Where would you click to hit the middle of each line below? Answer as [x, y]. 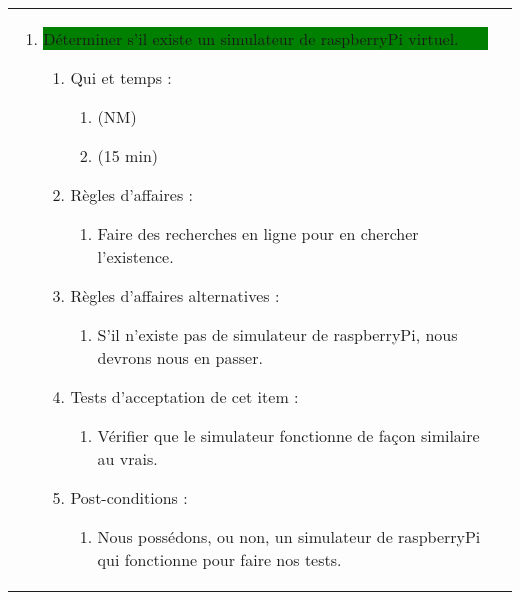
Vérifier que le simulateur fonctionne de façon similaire [288, 435]
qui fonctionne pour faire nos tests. [219, 559]
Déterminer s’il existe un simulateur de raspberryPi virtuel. [251, 38]
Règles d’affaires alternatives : [175, 295]
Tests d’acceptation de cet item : [184, 396]
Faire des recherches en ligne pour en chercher [258, 233]
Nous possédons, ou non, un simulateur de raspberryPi [289, 536]
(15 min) [128, 155]
